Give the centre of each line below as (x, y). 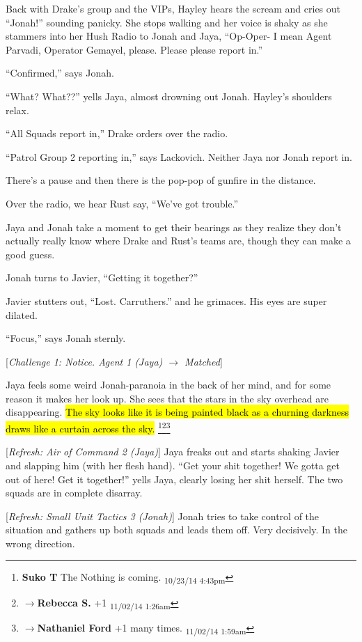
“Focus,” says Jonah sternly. (66, 338)
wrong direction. (40, 543)
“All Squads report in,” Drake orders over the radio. (117, 133)
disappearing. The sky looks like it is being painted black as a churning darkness (178, 412)
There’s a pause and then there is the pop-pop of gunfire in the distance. (161, 180)
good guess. (30, 254)
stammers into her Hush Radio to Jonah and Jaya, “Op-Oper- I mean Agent (169, 36)
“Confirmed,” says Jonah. (60, 73)
